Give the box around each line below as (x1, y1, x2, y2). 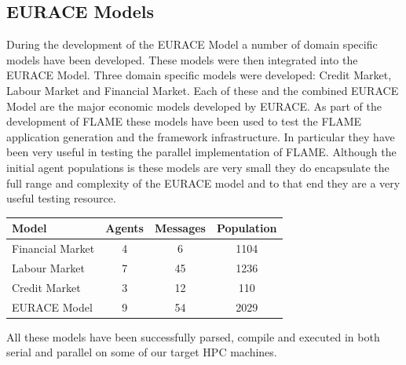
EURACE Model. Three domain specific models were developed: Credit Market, (6, 67, 392, 83)
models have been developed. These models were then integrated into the (6, 51, 358, 68)
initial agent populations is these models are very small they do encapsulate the (6, 159, 390, 175)
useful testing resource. (6, 190, 116, 206)
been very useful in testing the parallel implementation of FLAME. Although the (6, 144, 397, 160)
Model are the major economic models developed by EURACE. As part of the (6, 97, 382, 114)
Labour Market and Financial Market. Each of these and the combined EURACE (6, 82, 399, 98)
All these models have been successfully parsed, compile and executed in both (6, 328, 380, 345)
